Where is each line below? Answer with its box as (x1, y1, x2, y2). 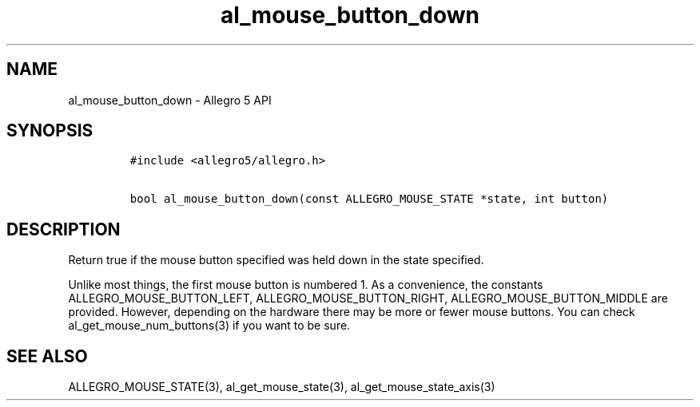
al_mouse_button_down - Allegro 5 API (68, 93, 272, 107)
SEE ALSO (6, 346, 88, 366)
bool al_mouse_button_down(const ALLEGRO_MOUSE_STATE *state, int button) (129, 192, 609, 206)
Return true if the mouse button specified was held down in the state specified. (68, 253, 484, 267)
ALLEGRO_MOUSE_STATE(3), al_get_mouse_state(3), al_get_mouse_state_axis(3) (68, 380, 495, 394)
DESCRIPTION (6, 219, 121, 239)
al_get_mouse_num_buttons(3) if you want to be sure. (68, 318, 351, 333)
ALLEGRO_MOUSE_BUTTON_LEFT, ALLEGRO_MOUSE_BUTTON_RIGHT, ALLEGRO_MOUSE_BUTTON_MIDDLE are (68, 291, 668, 306)
